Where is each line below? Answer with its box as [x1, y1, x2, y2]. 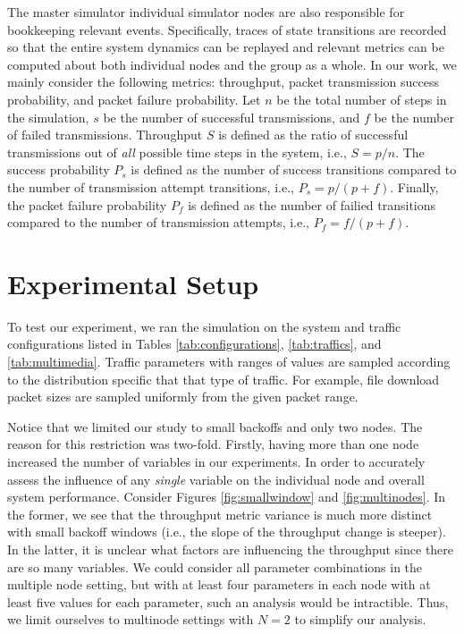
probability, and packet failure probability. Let [7, 89, 261, 108]
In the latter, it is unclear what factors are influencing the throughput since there [7, 539, 454, 558]
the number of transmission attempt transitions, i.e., [7, 177, 294, 196]
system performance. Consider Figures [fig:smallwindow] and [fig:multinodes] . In [7, 487, 446, 506]
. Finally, [390, 177, 439, 196]
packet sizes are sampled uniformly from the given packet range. [7, 387, 359, 406]
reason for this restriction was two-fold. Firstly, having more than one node [7, 435, 419, 453]
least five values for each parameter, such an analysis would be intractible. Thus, [7, 592, 449, 611]
